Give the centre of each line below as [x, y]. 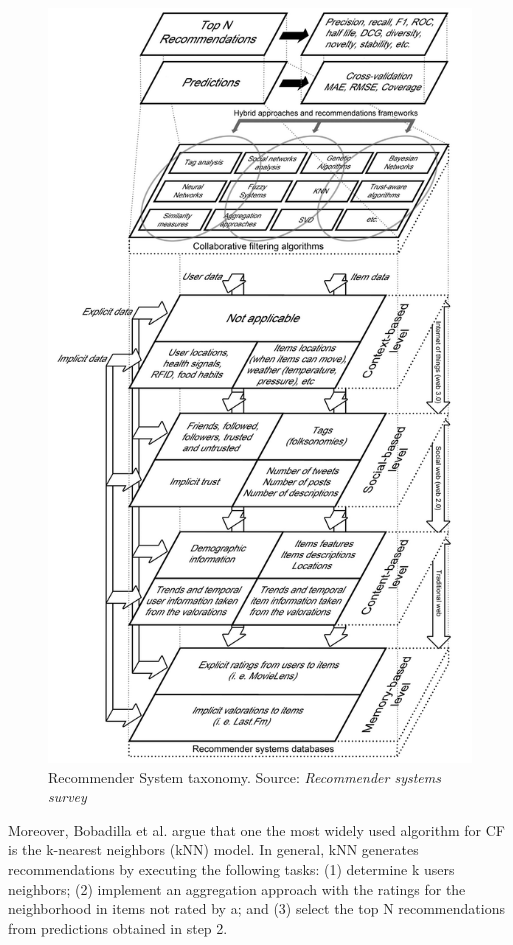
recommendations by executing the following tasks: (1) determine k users [231, 869]
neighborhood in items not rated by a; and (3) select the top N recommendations [256, 908]
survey [67, 796]
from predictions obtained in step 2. [118, 927]
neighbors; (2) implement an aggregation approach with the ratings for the [237, 888]
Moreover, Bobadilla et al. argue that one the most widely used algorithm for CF [256, 829]
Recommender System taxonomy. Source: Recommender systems [244, 776]
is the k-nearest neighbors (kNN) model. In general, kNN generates [213, 849]
